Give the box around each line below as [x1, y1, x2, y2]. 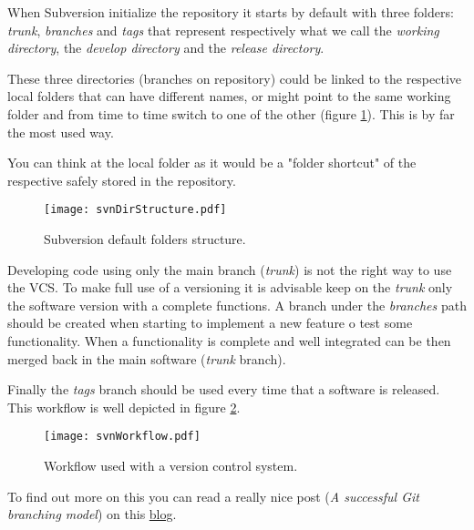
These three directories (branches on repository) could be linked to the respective [7, 68, 462, 87]
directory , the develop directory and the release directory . [7, 38, 325, 57]
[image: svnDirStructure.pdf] [44, 203, 227, 217]
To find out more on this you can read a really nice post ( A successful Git [7, 486, 419, 505]
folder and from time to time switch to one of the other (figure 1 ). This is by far [7, 104, 455, 123]
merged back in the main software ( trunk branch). [7, 349, 286, 368]
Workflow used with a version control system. [44, 456, 298, 474]
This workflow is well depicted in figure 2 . [7, 397, 241, 416]
